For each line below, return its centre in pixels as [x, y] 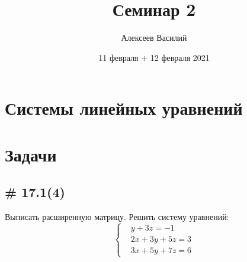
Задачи [31, 154]
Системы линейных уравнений [124, 108]
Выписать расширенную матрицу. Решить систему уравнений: [117, 217]
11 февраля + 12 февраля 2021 [154, 57]
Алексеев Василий [154, 38]
